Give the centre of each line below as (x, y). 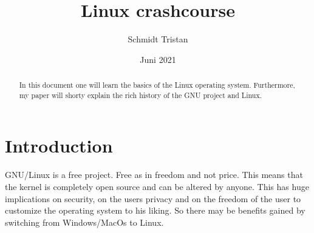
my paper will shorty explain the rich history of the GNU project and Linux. (141, 95)
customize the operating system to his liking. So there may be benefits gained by (155, 210)
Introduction (59, 146)
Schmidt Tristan (158, 39)
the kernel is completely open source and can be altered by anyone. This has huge (157, 186)
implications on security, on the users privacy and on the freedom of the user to (153, 198)
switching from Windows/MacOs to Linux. (84, 222)
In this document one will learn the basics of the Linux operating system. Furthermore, (157, 85)
